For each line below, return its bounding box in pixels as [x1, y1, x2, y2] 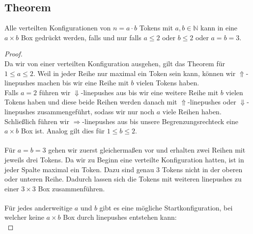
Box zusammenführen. [38, 183, 105, 193]
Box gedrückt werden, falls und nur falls [21, 32, 141, 42]
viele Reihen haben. [162, 106, 222, 116]
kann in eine [200, 23, 238, 33]
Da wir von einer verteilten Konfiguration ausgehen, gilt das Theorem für [4, 58, 225, 68]
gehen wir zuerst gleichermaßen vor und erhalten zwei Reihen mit [48, 145, 246, 155]
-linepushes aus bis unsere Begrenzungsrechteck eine [82, 116, 239, 126]
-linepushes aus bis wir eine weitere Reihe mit [81, 87, 219, 97]
